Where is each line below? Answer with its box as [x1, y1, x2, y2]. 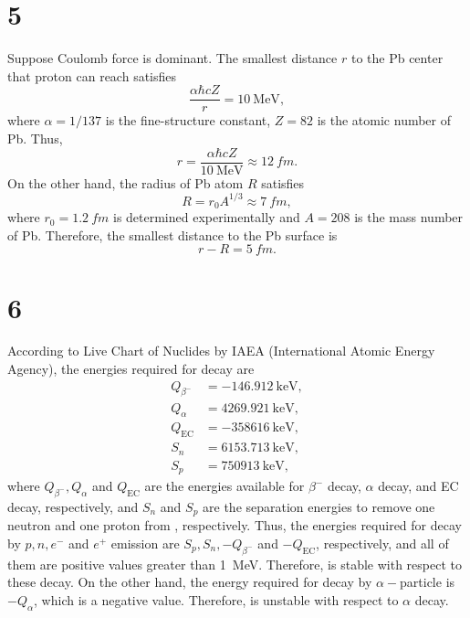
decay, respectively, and [7, 496, 139, 516]
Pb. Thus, [7, 128, 63, 147]
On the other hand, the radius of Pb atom [7, 173, 244, 192]
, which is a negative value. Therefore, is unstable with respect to [34, 590, 399, 609]
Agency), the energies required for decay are [7, 359, 255, 378]
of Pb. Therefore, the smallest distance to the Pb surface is [7, 225, 338, 244]
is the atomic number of [317, 111, 452, 130]
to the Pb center [350, 48, 444, 68]
